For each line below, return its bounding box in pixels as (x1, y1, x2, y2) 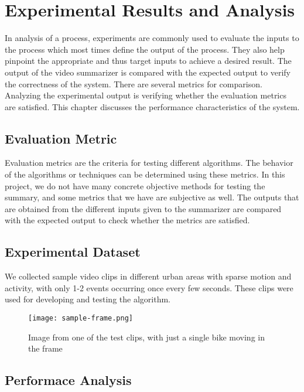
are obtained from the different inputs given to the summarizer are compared (5, 202, 282, 214)
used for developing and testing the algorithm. (5, 293, 170, 305)
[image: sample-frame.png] (28, 314, 133, 323)
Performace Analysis (5, 371, 132, 389)
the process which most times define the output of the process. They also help (5, 43, 285, 55)
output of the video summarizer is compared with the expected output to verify (5, 66, 291, 78)
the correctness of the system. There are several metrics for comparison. (5, 77, 262, 90)
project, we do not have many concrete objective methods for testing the (5, 179, 265, 192)
